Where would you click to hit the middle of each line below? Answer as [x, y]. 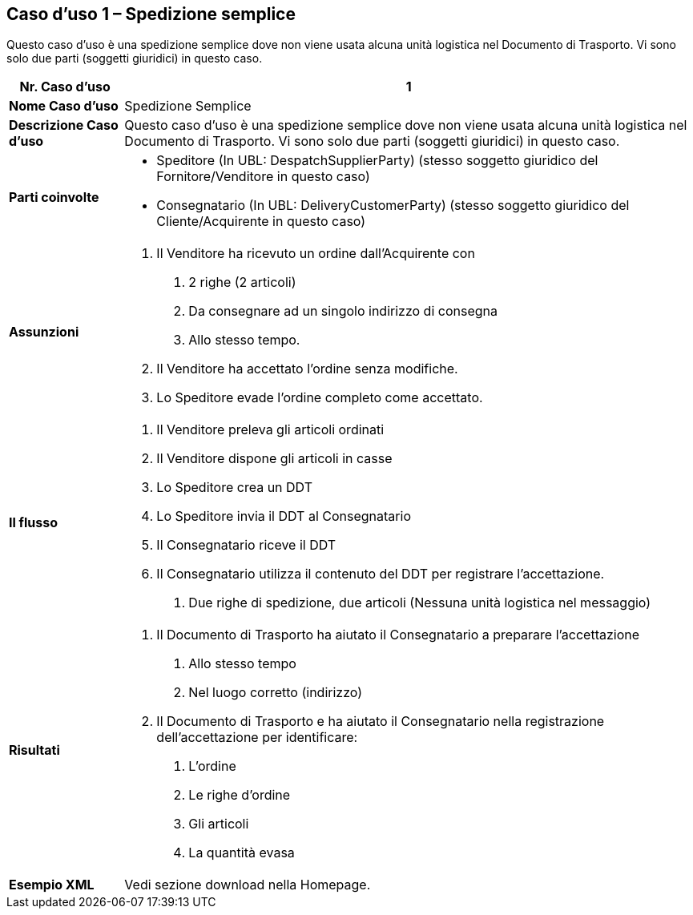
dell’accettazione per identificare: [257, 738]
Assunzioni [44, 332]
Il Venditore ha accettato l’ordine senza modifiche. [307, 369]
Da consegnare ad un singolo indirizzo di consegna [343, 311]
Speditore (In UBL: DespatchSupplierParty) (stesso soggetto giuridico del [377, 161]
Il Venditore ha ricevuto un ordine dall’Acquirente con [316, 254]
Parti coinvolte [54, 198]
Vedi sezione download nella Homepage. [248, 885]
